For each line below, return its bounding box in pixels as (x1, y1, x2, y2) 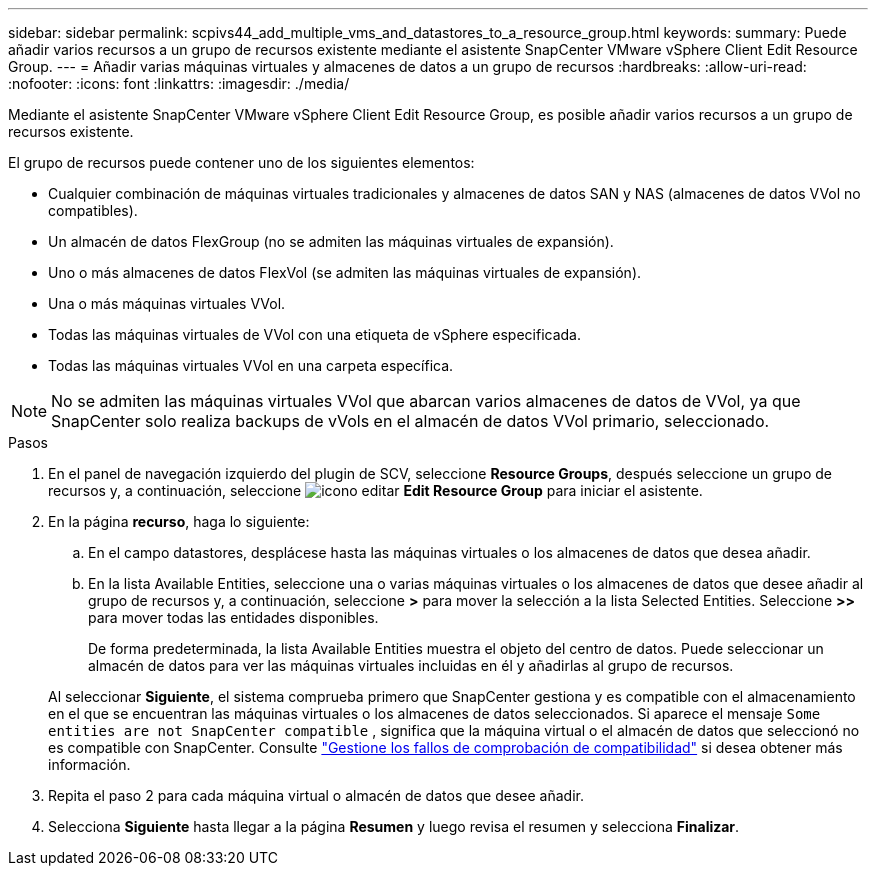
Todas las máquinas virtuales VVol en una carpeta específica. (48, 357, 454, 374)
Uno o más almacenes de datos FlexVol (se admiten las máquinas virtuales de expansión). (48, 264, 642, 281)
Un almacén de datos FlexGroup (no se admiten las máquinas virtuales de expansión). (48, 233, 614, 250)
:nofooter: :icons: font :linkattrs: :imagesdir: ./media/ (8, 75, 350, 92)
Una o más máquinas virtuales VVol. (48, 295, 286, 312)
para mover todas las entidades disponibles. (88, 609, 379, 626)
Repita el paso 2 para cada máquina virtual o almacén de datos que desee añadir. (48, 787, 584, 804)
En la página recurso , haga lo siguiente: (48, 513, 310, 530)
